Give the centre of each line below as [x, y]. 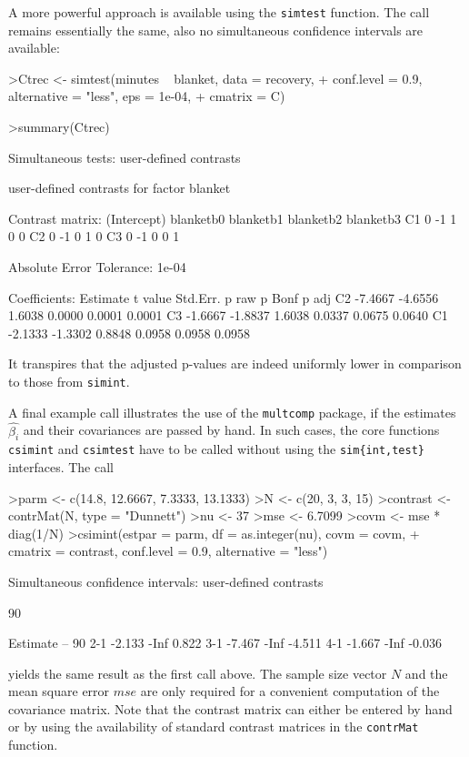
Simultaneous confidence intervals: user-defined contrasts [166, 581]
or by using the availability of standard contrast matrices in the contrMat [214, 727]
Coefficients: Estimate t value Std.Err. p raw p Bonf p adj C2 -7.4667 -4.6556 [224, 297]
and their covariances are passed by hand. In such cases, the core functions [231, 430]
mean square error [59, 691]
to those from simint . [69, 381]
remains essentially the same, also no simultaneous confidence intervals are [216, 30]
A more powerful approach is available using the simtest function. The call [219, 12]
